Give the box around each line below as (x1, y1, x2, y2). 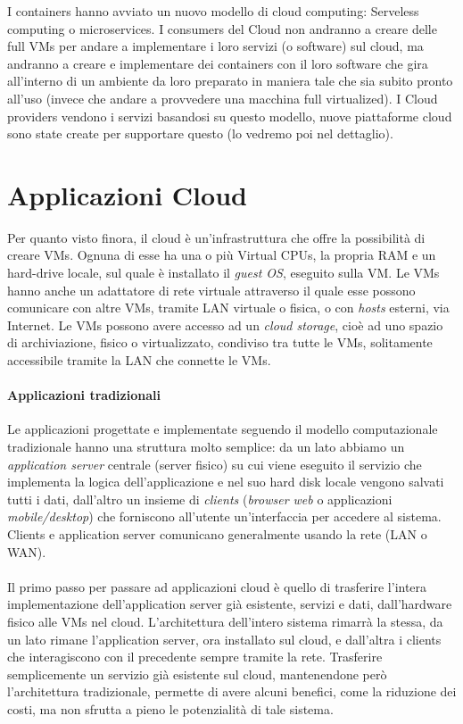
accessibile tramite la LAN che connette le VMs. (7, 351, 271, 370)
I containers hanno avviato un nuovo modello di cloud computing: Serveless (7, 2, 419, 20)
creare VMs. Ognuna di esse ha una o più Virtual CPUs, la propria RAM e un (7, 245, 436, 264)
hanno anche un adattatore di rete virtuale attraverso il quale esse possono (7, 280, 416, 299)
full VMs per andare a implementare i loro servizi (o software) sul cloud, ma (7, 37, 424, 55)
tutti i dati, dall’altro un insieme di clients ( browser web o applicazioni (7, 489, 393, 508)
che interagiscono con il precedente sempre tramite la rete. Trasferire (7, 647, 383, 666)
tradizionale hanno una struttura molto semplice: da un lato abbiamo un (7, 437, 405, 456)
